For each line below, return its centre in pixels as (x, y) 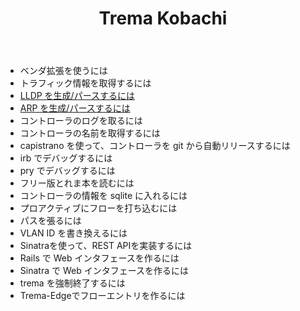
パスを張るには (50, 221)
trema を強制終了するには (72, 283)
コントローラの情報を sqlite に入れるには (103, 196)
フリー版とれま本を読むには (77, 183)
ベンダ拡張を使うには (63, 71)
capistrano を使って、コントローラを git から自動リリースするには (155, 146)
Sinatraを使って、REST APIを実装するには (106, 246)
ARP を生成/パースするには (75, 108)
